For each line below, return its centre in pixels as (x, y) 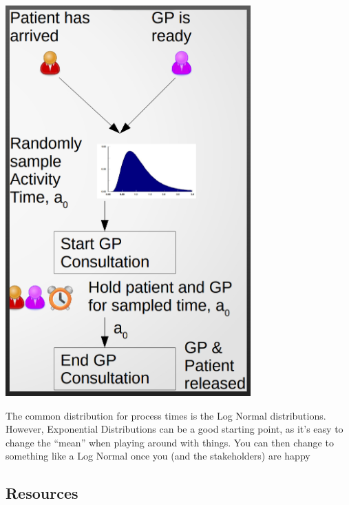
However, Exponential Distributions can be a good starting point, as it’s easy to (174, 429)
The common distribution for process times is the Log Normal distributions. (166, 415)
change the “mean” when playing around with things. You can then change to (170, 442)
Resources (42, 493)
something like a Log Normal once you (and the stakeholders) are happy (158, 456)
